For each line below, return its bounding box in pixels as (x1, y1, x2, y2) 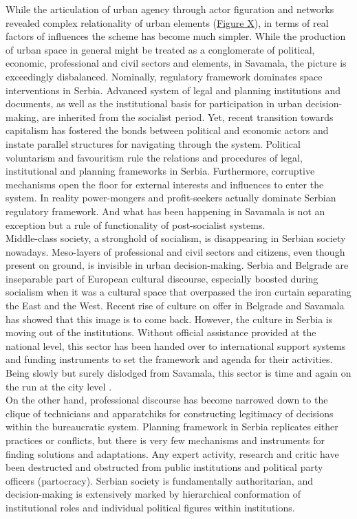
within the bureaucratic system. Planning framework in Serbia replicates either (6, 419, 338, 434)
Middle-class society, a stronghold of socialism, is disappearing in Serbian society (6, 231, 346, 245)
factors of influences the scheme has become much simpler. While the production (6, 29, 346, 43)
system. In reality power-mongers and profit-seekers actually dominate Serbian (6, 190, 336, 205)
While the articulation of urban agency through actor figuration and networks (6, 2, 334, 16)
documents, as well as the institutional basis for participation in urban (6, 96, 303, 111)
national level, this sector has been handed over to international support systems (6, 338, 346, 353)
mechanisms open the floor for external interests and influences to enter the (6, 177, 324, 191)
